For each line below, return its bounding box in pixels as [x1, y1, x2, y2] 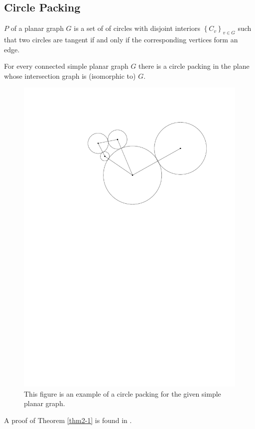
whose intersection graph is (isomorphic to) [4, 70, 136, 81]
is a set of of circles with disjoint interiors [74, 23, 200, 33]
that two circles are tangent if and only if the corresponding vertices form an [4, 34, 238, 44]
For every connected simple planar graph [4, 61, 128, 71]
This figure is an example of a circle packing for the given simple [24, 388, 221, 399]
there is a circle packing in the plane [138, 61, 250, 71]
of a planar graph [10, 23, 64, 33]
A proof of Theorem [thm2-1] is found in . [4, 415, 132, 426]
